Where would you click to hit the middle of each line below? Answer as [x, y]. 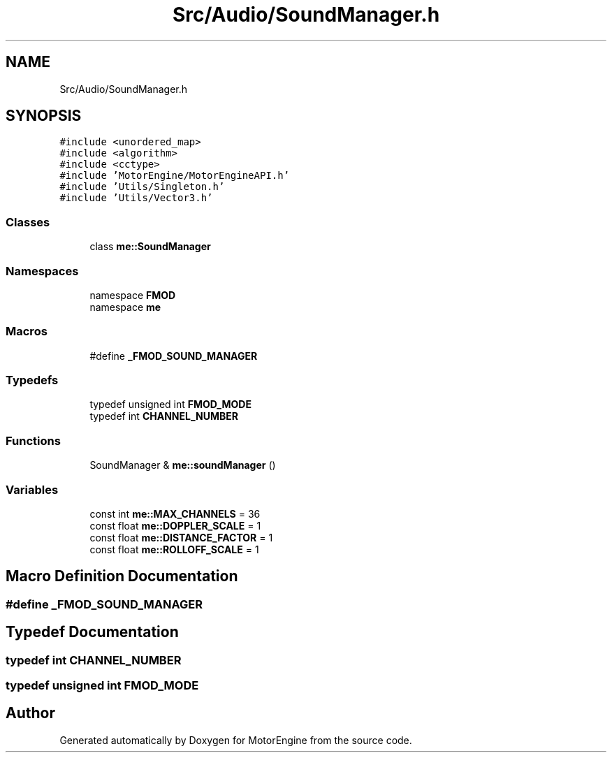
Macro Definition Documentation [122, 576]
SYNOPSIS [44, 116]
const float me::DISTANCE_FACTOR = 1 [181, 537]
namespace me [125, 307]
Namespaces [42, 271]
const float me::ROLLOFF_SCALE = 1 [174, 549]
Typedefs [32, 380]
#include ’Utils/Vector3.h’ [136, 198]
